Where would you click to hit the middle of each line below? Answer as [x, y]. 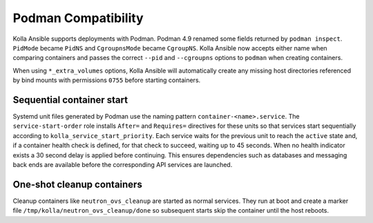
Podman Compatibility [78, 18]
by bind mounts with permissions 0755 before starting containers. [107, 80]
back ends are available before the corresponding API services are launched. [123, 164]
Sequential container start [70, 100]
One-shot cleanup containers [78, 184]
